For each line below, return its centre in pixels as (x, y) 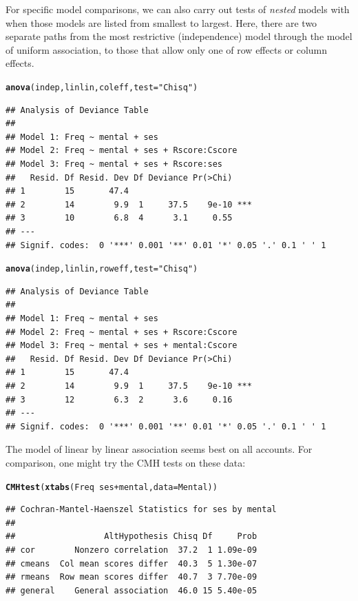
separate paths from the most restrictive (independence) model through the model (179, 36)
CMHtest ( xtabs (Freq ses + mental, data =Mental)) (112, 487)
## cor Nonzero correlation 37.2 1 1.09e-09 (131, 550)
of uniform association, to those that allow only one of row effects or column (167, 49)
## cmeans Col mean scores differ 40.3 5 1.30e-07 (131, 563)
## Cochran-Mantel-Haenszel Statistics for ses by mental (141, 510)
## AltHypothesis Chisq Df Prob (131, 537)
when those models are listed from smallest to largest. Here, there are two (161, 22)
